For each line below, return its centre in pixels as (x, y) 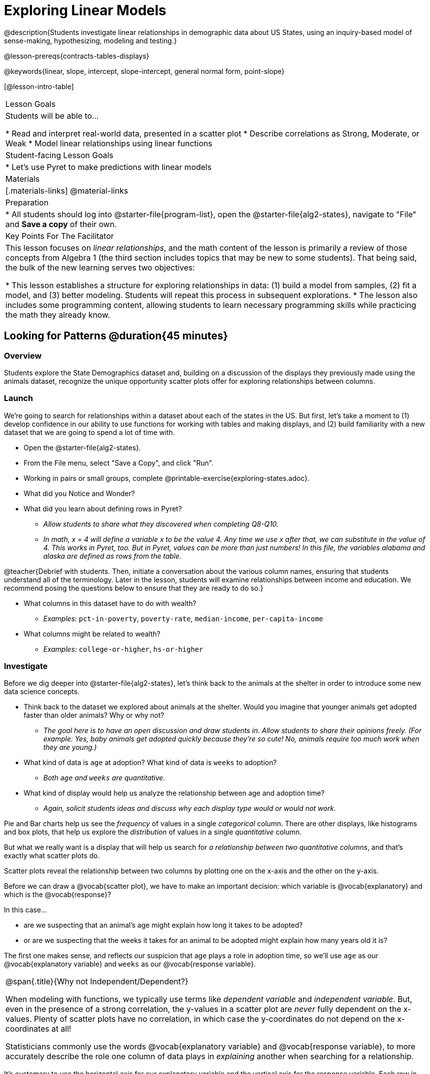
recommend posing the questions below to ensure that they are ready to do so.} (134, 588)
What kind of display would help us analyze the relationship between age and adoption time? (174, 793)
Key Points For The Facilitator (60, 236)
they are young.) (70, 747)
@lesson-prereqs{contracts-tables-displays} (77, 56)
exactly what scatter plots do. (52, 856)
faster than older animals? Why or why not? (94, 715)
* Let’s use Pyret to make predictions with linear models (109, 167)
